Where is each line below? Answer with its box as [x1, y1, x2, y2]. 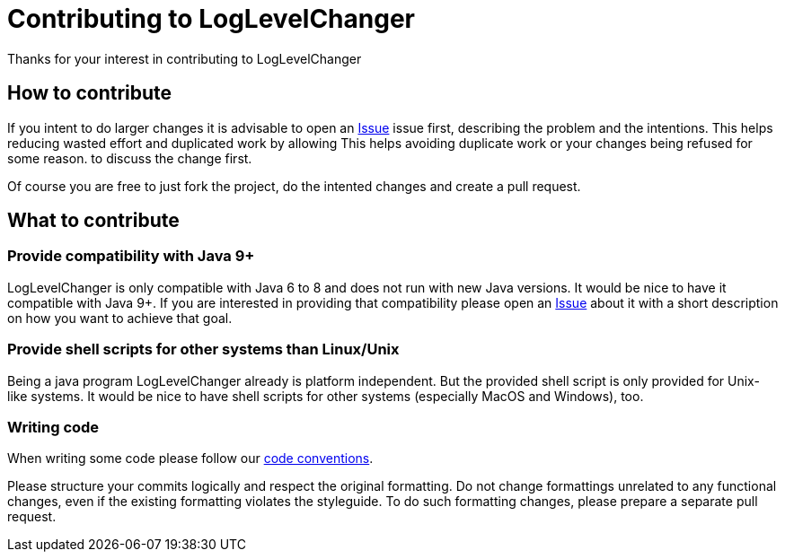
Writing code [7, 417, 100, 436]
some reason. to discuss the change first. [7, 150, 252, 166]
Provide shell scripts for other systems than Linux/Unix [7, 340, 400, 359]
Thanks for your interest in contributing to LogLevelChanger [7, 50, 362, 66]
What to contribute [7, 209, 180, 232]
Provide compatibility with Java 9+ [7, 247, 255, 266]
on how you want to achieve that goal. [7, 310, 233, 326]
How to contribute [7, 82, 172, 105]
